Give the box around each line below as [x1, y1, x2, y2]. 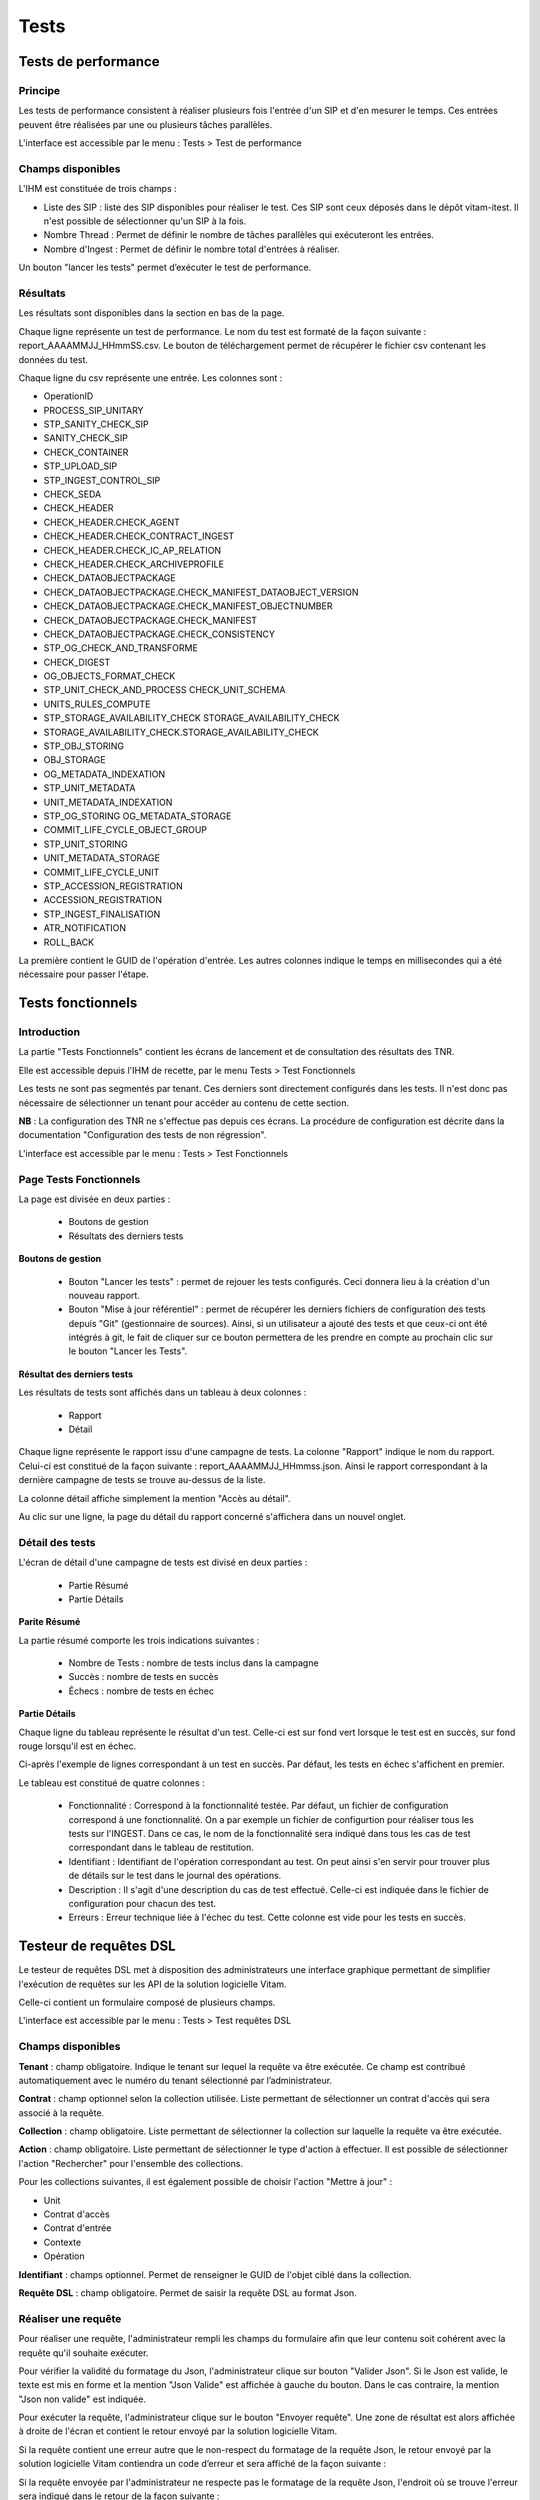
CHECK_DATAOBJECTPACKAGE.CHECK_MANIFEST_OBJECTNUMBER [43, 600, 333, 612]
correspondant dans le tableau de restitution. [68, 1841, 255, 1854]
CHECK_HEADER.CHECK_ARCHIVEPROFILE [43, 558, 225, 570]
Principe [18, 83, 61, 97]
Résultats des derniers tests [68, 1230, 184, 1242]
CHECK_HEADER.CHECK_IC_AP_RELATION [43, 544, 222, 556]
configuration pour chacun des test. [68, 1897, 217, 1909]
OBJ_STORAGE [43, 754, 106, 766]
